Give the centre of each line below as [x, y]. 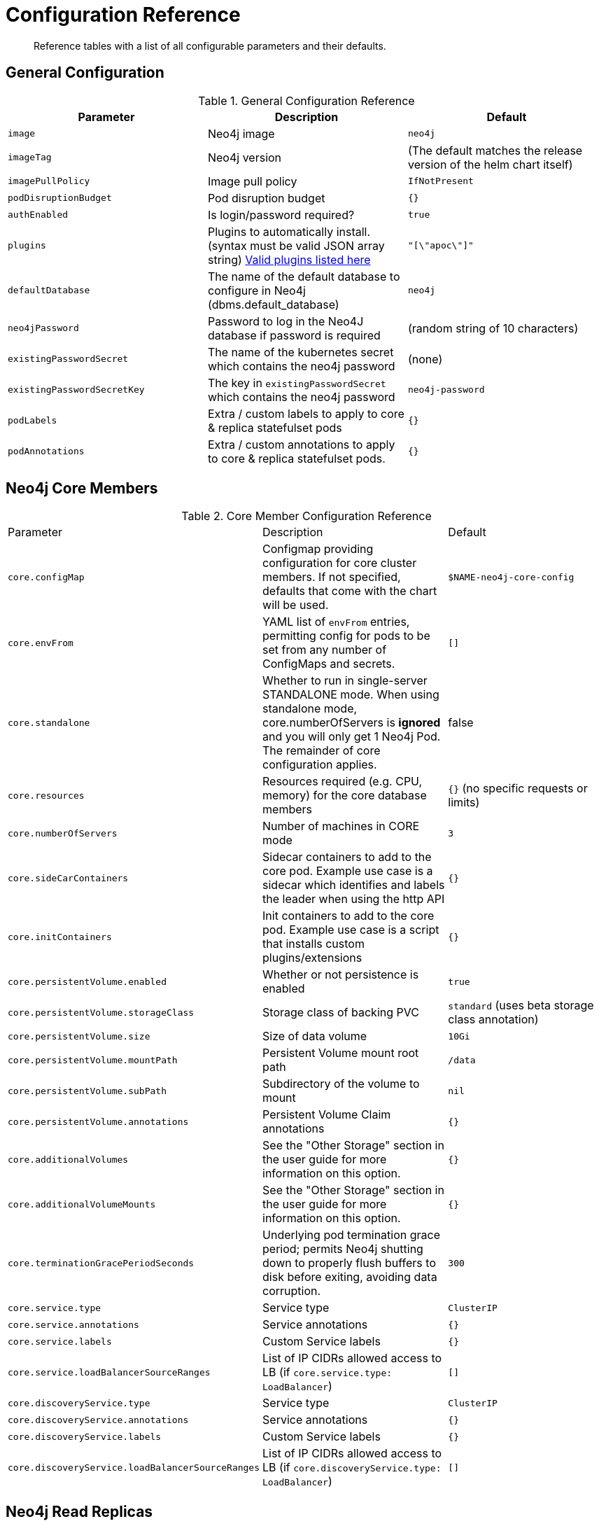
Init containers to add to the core [348, 916]
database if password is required [294, 335]
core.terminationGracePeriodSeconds [101, 1263]
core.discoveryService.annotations [98, 1420]
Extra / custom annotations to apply [301, 444]
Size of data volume [315, 1036]
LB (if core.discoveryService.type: [352, 1468]
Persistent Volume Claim [327, 1115]
